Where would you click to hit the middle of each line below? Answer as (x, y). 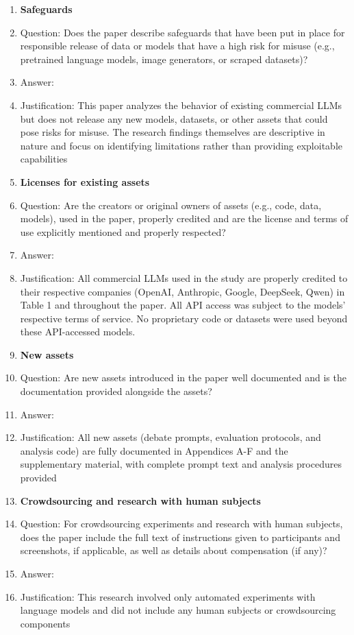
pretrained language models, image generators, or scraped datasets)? (164, 59)
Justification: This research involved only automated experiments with (168, 596)
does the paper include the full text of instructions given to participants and (180, 537)
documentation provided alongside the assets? (116, 391)
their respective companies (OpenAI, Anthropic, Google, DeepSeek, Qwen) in (182, 291)
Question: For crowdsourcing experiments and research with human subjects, (181, 524)
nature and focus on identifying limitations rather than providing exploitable (181, 145)
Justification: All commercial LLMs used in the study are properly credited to (184, 277)
